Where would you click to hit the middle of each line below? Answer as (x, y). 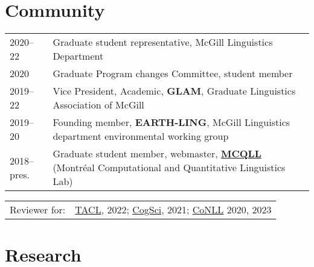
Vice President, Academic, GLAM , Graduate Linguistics (174, 91)
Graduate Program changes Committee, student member (173, 74)
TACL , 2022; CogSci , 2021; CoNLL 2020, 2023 (173, 210)
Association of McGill (98, 105)
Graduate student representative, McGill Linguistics (163, 42)
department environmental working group (141, 136)
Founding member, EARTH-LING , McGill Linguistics (171, 122)
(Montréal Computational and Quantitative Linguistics (169, 168)
